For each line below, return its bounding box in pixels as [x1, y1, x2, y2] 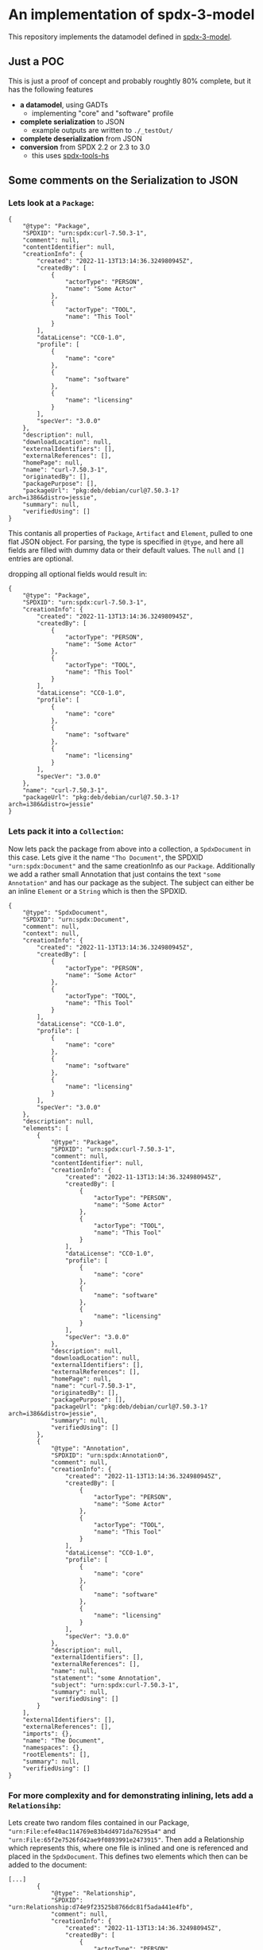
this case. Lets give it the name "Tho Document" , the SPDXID [8, 853, 204, 862]
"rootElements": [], [22, 1750, 91, 1758]
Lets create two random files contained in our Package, [8, 1818, 190, 1828]
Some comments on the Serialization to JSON [8, 173, 238, 188]
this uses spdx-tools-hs [31, 150, 110, 160]
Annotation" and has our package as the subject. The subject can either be [8, 877, 254, 888]
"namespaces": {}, [22, 1743, 83, 1751]
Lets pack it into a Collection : [8, 825, 125, 837]
